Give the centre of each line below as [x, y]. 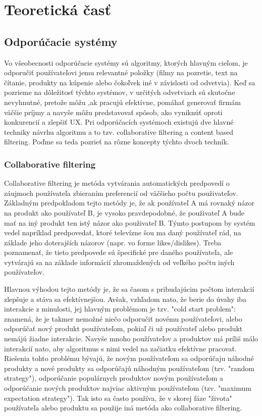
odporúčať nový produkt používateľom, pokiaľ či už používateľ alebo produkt [123, 328]
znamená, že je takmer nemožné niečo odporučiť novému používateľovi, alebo [123, 318]
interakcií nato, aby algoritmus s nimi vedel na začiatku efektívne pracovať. [120, 348]
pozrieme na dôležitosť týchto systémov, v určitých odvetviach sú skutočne [120, 92]
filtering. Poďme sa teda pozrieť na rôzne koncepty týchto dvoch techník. [117, 142]
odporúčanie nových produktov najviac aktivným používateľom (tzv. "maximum [128, 388]
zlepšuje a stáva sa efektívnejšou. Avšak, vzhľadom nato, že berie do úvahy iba [125, 299]
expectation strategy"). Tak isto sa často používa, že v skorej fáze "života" [118, 398]
